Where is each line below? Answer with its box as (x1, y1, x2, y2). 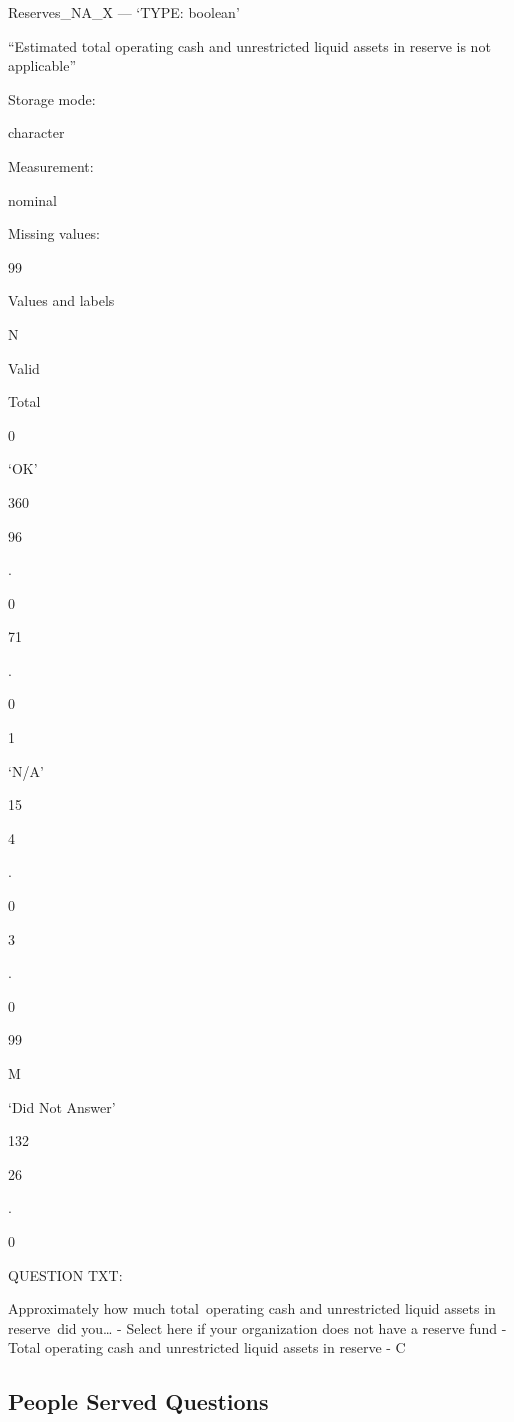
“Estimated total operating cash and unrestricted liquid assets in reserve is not (8, 35, 491, 56)
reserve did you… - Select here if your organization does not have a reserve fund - (8, 1317, 507, 1338)
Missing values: (8, 223, 101, 244)
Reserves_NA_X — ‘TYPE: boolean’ (8, 2, 240, 22)
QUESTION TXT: (8, 1264, 123, 1285)
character (8, 122, 65, 143)
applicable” (8, 55, 77, 76)
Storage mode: (8, 88, 96, 109)
